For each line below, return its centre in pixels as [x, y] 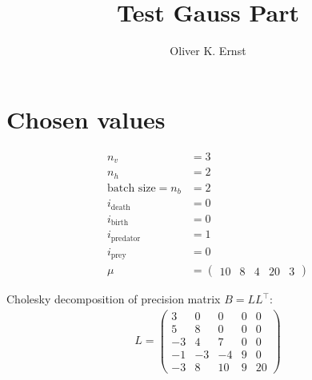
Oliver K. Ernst [208, 51]
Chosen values [86, 119]
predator [126, 238]
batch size [131, 188]
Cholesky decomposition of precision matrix [114, 299]
